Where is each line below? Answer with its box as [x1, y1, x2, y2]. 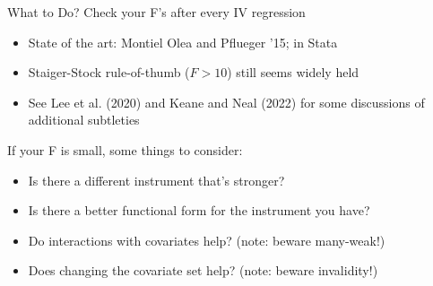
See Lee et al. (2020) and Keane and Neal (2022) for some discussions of [28, 92, 425, 111]
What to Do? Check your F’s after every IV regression [7, 3, 306, 21]
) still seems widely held [227, 63, 359, 82]
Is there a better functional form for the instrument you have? [28, 201, 370, 220]
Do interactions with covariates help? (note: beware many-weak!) [28, 230, 385, 249]
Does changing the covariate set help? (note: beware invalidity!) [28, 261, 378, 280]
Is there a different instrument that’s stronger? [28, 170, 285, 189]
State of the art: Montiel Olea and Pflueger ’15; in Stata [28, 32, 338, 51]
